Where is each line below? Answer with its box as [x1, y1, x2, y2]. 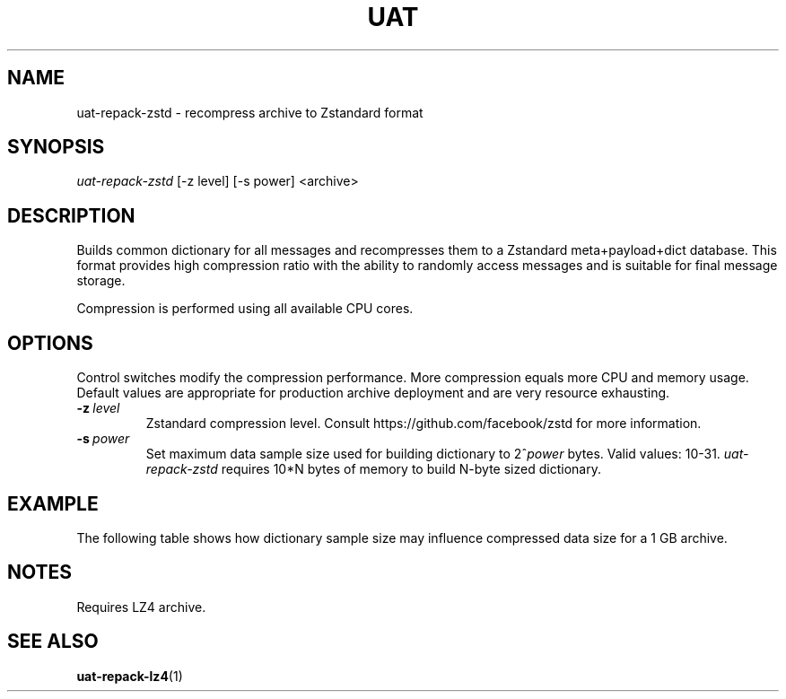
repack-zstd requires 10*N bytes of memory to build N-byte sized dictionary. [145, 461, 601, 477]
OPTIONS [7, 331, 93, 354]
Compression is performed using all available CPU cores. [76, 301, 414, 317]
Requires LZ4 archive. [76, 599, 206, 615]
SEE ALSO [7, 630, 99, 653]
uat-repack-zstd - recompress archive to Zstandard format [76, 104, 424, 120]
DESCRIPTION [7, 204, 135, 227]
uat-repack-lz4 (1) [76, 668, 183, 684]
